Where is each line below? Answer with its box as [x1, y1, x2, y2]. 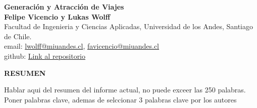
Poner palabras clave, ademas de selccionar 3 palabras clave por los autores [4, 94, 237, 104]
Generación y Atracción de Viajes [4, 2, 124, 12]
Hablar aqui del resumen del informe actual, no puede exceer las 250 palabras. [4, 84, 246, 95]
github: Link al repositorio [4, 50, 86, 61]
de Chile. [4, 31, 32, 41]
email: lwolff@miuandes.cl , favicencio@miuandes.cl [4, 41, 160, 51]
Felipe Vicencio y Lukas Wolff [4, 11, 111, 22]
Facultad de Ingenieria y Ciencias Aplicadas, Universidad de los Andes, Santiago [4, 21, 253, 32]
